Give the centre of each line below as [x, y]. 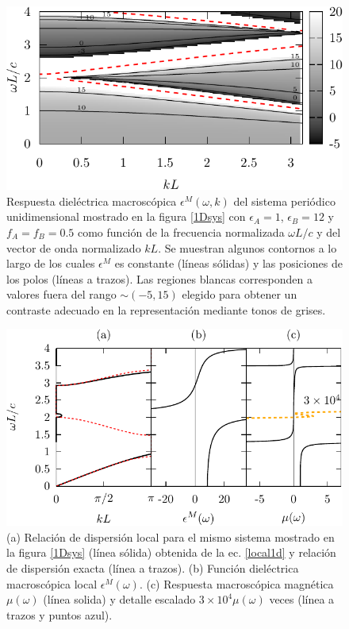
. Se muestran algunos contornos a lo [247, 247]
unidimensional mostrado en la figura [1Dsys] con [126, 216]
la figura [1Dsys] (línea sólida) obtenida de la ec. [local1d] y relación [171, 552]
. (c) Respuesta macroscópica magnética [236, 583]
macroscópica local [52, 583]
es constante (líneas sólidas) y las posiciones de [228, 263]
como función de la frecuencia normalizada [181, 232]
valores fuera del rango [61, 294]
